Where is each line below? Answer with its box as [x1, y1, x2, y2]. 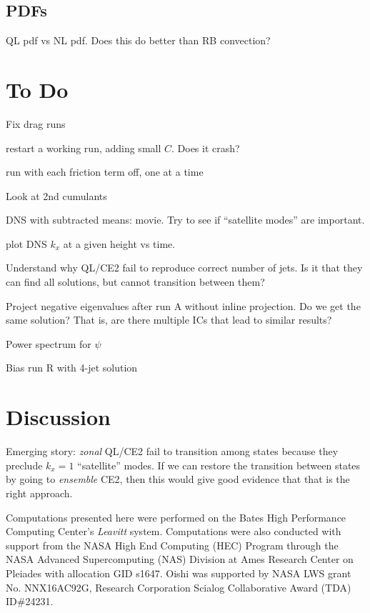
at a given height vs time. [63, 236, 176, 251]
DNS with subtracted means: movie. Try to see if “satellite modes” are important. [6, 212, 365, 227]
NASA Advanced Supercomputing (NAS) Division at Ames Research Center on [6, 552, 354, 567]
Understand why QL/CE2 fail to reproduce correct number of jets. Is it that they [6, 260, 363, 275]
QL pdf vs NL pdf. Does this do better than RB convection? [6, 33, 271, 48]
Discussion [6, 402, 111, 432]
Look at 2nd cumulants [6, 188, 107, 203]
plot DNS [6, 236, 47, 251]
